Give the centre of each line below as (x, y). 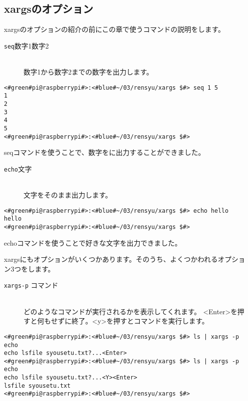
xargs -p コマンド (31, 285)
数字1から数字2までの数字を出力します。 (88, 72)
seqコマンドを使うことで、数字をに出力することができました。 (105, 152)
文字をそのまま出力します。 (68, 195)
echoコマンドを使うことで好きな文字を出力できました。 (93, 242)
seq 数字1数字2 (26, 45)
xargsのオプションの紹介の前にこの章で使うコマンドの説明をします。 (114, 29)
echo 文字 (18, 168)
